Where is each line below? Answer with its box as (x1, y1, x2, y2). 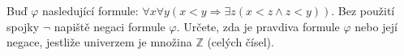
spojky (6, 18, 40, 34)
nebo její (355, 18, 398, 34)
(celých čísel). (207, 34, 274, 50)
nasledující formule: (41, 2, 139, 18)
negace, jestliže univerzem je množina (6, 34, 192, 50)
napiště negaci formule (54, 18, 165, 34)
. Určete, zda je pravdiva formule (176, 18, 340, 34)
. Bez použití (331, 2, 395, 18)
